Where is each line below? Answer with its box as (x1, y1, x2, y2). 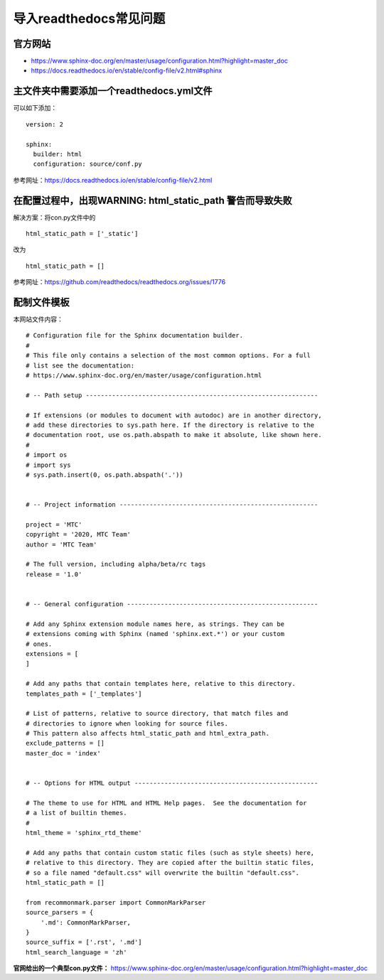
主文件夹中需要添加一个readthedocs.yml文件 (13, 85, 213, 97)
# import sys (26, 461, 71, 469)
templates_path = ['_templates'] (26, 689, 142, 698)
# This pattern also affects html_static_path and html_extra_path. (26, 729, 270, 738)
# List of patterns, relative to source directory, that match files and (26, 709, 289, 718)
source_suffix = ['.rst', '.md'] (26, 938, 142, 947)
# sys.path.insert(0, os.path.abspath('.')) (26, 470, 184, 479)
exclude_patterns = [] (26, 739, 105, 748)
